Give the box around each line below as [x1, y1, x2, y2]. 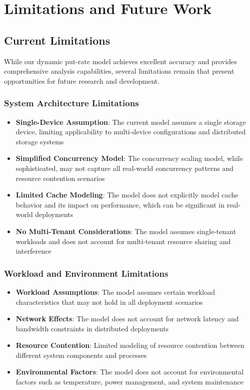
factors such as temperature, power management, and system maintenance [15, 376, 243, 387]
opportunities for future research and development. [4, 75, 160, 86]
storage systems [15, 136, 64, 146]
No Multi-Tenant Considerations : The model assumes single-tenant [15, 226, 236, 236]
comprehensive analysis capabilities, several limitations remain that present [4, 66, 234, 76]
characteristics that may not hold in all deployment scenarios [15, 296, 203, 307]
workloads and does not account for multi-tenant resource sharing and [15, 236, 231, 246]
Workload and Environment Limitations [4, 267, 168, 279]
